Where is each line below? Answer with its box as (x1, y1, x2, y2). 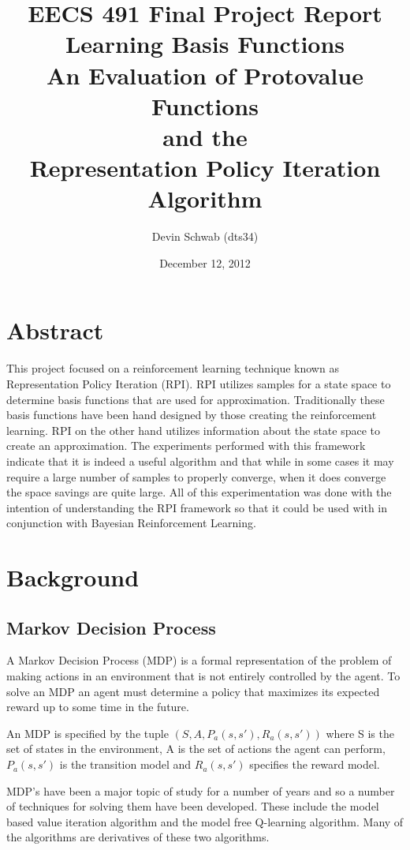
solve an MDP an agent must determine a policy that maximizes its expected (6, 683, 380, 699)
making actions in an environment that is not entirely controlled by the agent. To (6, 668, 401, 684)
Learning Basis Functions (65, 28, 345, 60)
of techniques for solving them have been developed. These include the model (6, 798, 379, 814)
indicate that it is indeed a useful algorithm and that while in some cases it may (6, 452, 394, 469)
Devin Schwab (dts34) (151, 228, 259, 245)
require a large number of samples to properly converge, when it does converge (6, 468, 386, 485)
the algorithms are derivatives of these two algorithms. (6, 829, 270, 845)
